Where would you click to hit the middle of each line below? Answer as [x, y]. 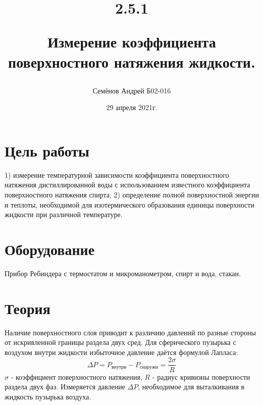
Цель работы [47, 150]
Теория [28, 308]
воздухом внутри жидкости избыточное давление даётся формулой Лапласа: [121, 352]
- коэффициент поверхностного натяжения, [76, 376]
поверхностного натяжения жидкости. [132, 61]
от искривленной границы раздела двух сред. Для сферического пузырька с [120, 342]
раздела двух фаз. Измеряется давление [65, 387]
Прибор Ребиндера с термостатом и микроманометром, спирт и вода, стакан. [123, 273]
